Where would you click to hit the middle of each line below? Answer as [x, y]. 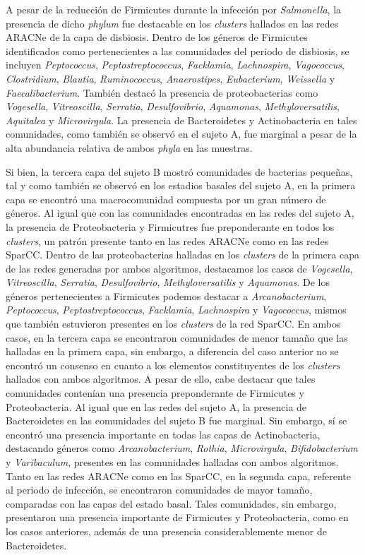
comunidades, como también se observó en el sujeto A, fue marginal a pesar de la [181, 134]
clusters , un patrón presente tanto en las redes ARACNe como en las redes [167, 240]
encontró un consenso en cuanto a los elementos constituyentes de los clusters [173, 365]
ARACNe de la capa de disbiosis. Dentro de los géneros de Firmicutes [157, 37]
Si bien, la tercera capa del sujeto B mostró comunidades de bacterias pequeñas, [179, 171]
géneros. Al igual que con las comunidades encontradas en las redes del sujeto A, [180, 213]
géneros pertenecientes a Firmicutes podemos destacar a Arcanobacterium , [166, 296]
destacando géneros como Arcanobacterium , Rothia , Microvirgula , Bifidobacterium [182, 448]
